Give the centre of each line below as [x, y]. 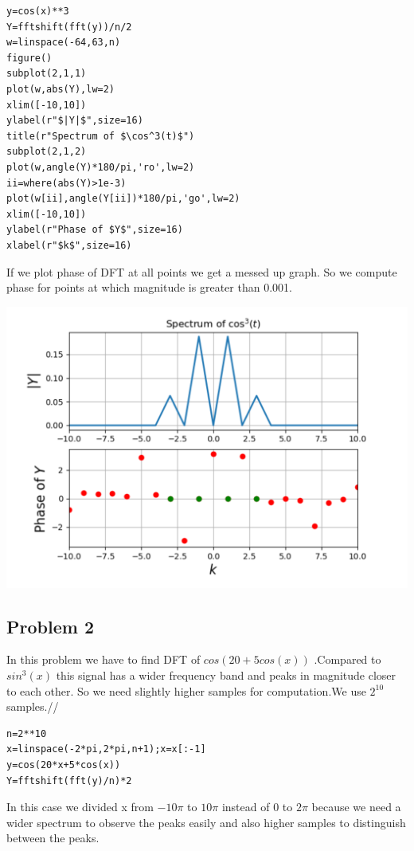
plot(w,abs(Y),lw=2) [61, 89]
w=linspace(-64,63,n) [64, 43]
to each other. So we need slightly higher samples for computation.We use [186, 690]
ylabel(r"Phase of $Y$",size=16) [95, 230]
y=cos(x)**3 [38, 11]
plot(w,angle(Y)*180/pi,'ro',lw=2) [101, 167]
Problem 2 [50, 626]
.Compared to [348, 659]
